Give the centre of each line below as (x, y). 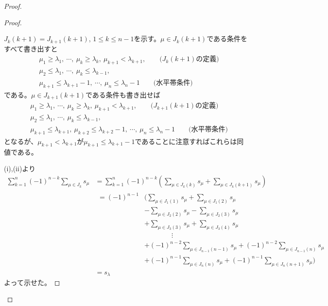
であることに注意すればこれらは (186, 141)
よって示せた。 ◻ (32, 282)
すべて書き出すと (31, 48)
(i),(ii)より (20, 169)
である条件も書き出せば (123, 94)
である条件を (227, 39)
